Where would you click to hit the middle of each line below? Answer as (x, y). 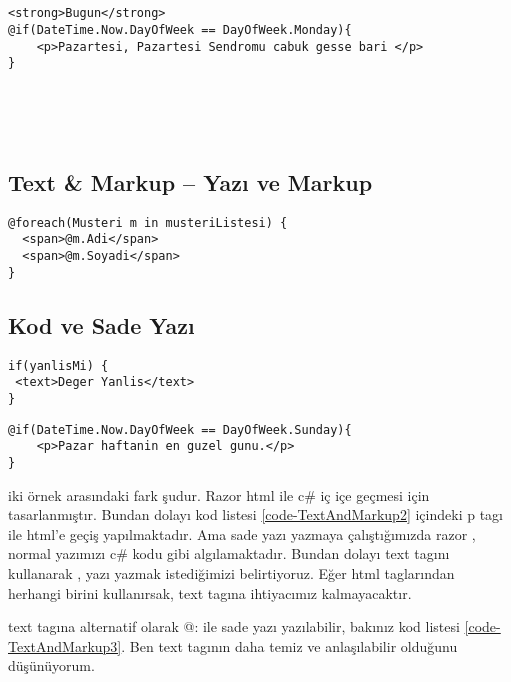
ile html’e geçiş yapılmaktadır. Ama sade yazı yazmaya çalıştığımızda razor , (242, 533)
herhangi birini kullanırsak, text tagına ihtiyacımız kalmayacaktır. (210, 592)
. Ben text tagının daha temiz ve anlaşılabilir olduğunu (289, 645)
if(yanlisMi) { (58, 365)
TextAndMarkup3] (65, 645)
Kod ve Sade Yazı (101, 324)
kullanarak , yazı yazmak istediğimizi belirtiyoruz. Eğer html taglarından (231, 572)
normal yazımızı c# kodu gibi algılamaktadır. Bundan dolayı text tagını (229, 553)
